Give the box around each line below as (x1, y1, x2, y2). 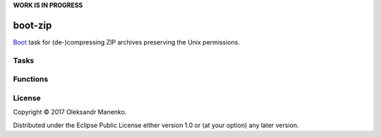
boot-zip (13, 19, 52, 31)
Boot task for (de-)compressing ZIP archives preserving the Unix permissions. (13, 37, 240, 46)
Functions (13, 74, 49, 84)
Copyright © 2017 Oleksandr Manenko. (13, 108, 127, 117)
